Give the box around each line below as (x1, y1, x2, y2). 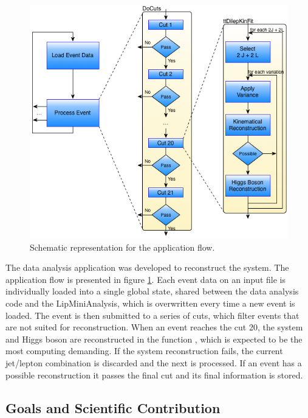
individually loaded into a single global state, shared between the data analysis (5, 285, 299, 298)
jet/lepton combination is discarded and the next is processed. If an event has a (5, 356, 302, 369)
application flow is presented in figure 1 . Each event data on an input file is (5, 273, 286, 285)
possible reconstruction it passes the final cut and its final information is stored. (5, 368, 303, 381)
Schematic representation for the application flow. (30, 240, 215, 253)
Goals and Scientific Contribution (5, 398, 221, 417)
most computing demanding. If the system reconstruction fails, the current (5, 344, 283, 357)
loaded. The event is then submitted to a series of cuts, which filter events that (5, 308, 299, 321)
